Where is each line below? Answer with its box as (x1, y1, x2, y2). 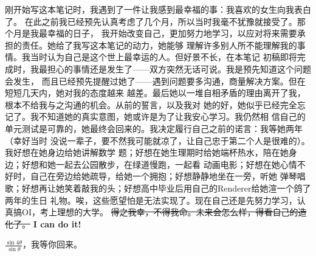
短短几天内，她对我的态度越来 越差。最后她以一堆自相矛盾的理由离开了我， (5, 86, 306, 99)
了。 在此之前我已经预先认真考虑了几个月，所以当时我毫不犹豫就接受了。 (5, 15, 297, 27)
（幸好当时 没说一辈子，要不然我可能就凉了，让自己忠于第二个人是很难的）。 (5, 134, 310, 147)
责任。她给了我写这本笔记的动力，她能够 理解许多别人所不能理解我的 (21, 38, 297, 51)
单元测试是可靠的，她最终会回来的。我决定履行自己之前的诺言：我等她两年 (5, 122, 303, 134)
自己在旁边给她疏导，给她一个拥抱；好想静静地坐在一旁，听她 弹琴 (30, 170, 297, 182)
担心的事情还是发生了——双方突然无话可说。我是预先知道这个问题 (47, 62, 311, 75)
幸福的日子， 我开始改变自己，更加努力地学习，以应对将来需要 (47, 27, 297, 40)
